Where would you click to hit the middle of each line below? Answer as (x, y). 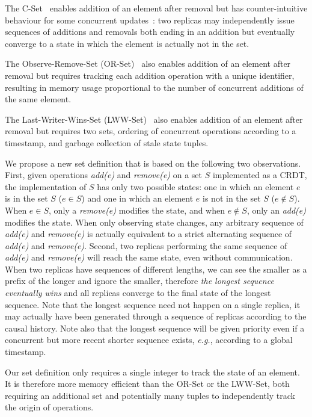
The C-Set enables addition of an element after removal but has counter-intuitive (156, 8)
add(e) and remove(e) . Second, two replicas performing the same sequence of (146, 245)
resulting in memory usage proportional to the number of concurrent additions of (154, 87)
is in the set (26, 198)
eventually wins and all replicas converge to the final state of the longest (138, 293)
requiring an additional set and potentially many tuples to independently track (150, 395)
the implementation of (46, 186)
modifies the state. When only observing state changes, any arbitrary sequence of (154, 222)
